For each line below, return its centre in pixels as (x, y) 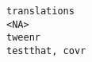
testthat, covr (46, 50)
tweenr (23, 38)
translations (40, 11)
